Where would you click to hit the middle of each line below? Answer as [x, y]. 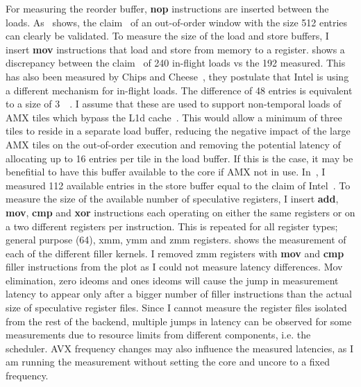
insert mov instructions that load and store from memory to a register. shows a [175, 49]
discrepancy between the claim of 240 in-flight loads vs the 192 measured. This [176, 63]
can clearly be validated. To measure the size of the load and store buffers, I [167, 36]
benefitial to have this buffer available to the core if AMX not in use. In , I [166, 172]
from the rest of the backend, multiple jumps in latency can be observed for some [179, 321]
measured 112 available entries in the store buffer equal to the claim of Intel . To [178, 185]
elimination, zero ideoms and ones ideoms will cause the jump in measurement [172, 280]
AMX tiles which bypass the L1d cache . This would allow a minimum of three [174, 117]
